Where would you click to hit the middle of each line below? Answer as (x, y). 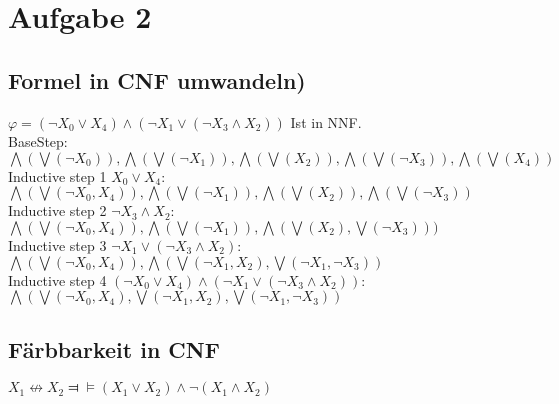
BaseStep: (38, 141)
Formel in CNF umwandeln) (157, 79)
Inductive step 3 (57, 244)
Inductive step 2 (57, 210)
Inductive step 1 (57, 175)
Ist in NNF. (326, 121)
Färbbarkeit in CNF (114, 348)
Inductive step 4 (57, 279)
